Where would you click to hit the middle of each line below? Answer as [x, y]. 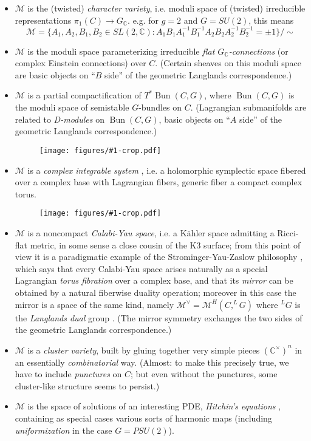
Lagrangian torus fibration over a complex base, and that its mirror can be [154, 280]
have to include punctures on [68, 374]
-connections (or [258, 51]
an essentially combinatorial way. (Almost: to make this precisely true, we [152, 362]
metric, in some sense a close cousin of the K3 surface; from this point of [165, 244]
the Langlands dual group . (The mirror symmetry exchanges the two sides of [159, 317]
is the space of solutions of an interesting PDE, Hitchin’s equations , [154, 406]
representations [43, 20]
